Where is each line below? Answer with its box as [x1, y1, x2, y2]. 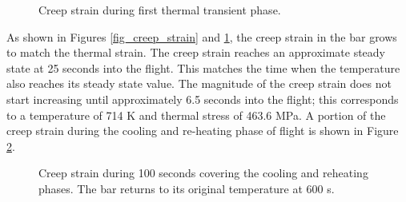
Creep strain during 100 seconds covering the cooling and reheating [38, 164, 368, 181]
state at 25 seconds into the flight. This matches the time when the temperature [6, 59, 400, 76]
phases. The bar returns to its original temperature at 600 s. [38, 180, 335, 196]
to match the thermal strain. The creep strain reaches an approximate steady [6, 44, 386, 61]
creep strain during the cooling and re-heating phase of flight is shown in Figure [6, 122, 399, 139]
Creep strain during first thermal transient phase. [38, 2, 281, 18]
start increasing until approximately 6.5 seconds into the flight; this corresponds [6, 90, 399, 107]
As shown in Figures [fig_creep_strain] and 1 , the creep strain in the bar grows [6, 28, 397, 45]
